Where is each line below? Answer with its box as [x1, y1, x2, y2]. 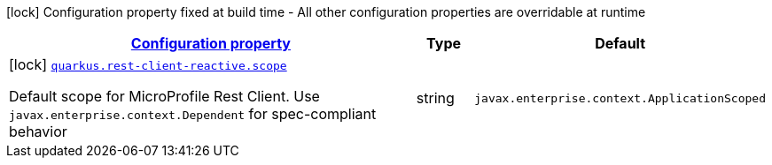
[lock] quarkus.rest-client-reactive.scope [9, 56, 287, 73]
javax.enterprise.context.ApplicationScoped [474, 91, 766, 105]
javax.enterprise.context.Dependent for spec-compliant [9, 105, 377, 123]
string [416, 89, 455, 107]
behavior [9, 123, 67, 140]
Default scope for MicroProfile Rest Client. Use [9, 87, 320, 105]
